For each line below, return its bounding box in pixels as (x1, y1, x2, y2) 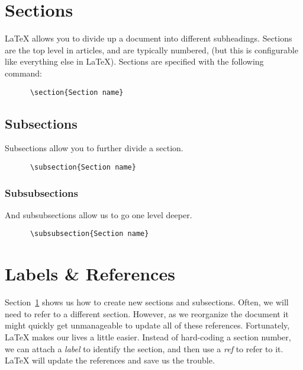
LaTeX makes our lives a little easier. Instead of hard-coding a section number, (5, 330, 291, 343)
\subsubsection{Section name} (30, 229, 149, 238)
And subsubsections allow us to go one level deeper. (5, 208, 192, 221)
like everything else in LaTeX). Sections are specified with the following (5, 55, 264, 68)
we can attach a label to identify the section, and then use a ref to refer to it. (5, 342, 283, 355)
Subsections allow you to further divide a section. (5, 142, 183, 154)
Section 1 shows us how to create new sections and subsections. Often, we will (5, 296, 289, 308)
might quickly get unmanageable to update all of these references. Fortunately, (5, 319, 290, 331)
